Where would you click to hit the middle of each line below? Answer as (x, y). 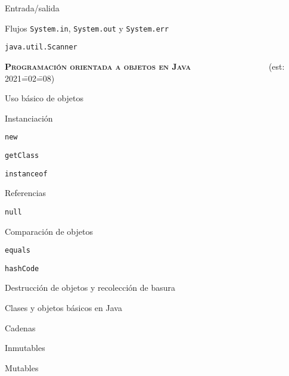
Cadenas (20, 327)
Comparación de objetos (49, 231)
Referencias (26, 193)
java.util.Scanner (41, 47)
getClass (22, 155)
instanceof (26, 174)
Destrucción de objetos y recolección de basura (90, 288)
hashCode (22, 268)
